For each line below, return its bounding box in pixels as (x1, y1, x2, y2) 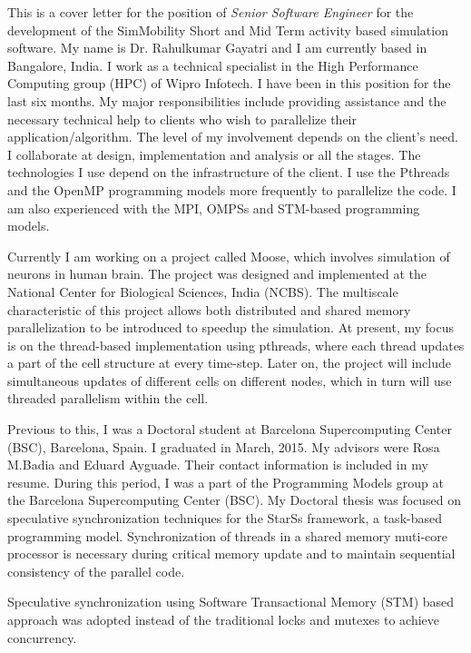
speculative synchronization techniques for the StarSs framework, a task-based (7, 509, 442, 528)
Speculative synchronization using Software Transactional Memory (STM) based (7, 592, 455, 611)
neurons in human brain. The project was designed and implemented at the (7, 264, 427, 283)
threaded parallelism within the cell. (7, 389, 209, 408)
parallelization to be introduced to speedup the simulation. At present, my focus (7, 318, 454, 337)
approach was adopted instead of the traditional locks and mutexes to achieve (7, 610, 439, 628)
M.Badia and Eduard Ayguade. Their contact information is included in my (7, 455, 428, 474)
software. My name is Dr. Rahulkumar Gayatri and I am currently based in (7, 38, 427, 57)
